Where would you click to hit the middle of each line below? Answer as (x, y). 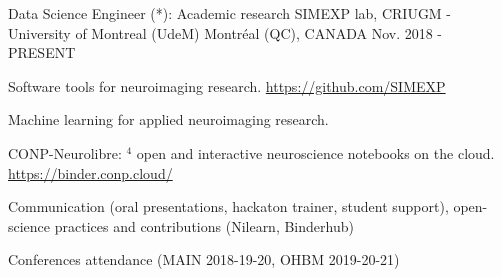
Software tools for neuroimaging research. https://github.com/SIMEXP (227, 85)
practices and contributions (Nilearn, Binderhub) (204, 225)
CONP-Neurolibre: (65, 152)
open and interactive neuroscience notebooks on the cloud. (315, 152)
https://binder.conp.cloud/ (90, 172)
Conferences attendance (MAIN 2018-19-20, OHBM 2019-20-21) (204, 259)
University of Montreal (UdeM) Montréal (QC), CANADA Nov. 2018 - (225, 32)
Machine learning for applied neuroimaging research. (168, 119)
